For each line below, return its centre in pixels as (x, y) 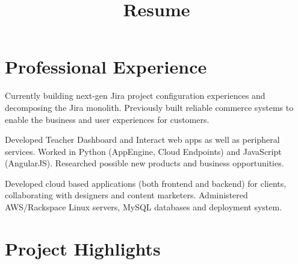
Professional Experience (106, 67)
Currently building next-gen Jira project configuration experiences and (135, 96)
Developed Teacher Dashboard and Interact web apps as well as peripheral (142, 140)
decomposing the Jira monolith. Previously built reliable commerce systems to (149, 107)
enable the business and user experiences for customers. (107, 119)
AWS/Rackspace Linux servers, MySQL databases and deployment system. (144, 207)
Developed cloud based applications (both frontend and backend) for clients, (146, 183)
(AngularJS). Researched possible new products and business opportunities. (144, 163)
